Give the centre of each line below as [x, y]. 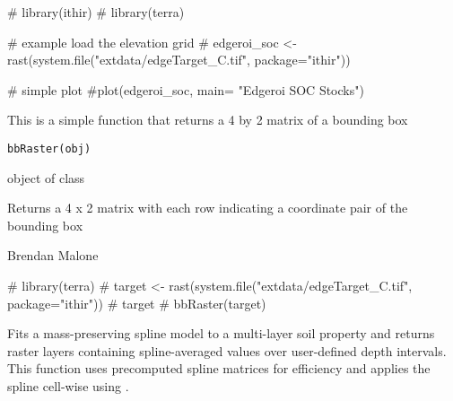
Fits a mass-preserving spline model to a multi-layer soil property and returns [221, 333]
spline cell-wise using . [68, 385]
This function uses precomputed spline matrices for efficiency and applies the [219, 368]
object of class [46, 177]
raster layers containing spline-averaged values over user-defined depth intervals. [227, 350]
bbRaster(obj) [49, 148]
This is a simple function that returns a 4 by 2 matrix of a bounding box [208, 120]
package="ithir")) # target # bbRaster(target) [137, 303]
